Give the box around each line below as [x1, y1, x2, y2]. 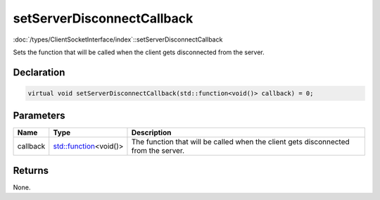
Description [131, 127, 172, 137]
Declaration [13, 66, 65, 78]
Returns [13, 164, 49, 176]
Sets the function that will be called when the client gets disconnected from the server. [13, 48, 265, 56]
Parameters [13, 110, 65, 122]
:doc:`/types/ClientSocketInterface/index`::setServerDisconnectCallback [13, 35, 223, 44]
